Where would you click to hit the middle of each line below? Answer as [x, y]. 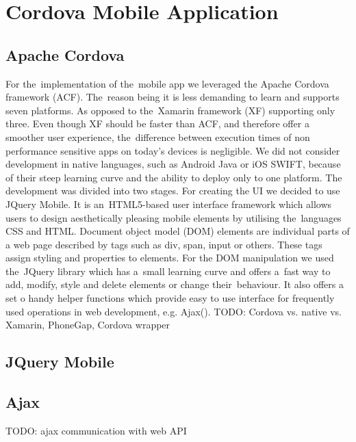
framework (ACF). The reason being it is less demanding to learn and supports [173, 97]
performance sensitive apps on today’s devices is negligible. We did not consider [173, 150]
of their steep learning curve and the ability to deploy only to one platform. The [174, 177]
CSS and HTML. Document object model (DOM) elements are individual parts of [178, 231]
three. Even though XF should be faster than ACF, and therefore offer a [157, 123]
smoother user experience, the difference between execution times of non [158, 136]
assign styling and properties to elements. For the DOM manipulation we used [170, 258]
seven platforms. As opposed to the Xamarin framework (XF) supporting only [170, 110]
